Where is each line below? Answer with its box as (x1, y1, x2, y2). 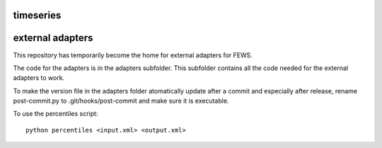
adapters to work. (13, 74, 65, 82)
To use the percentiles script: (13, 110, 98, 118)
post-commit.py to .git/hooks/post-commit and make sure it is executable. (13, 96, 229, 106)
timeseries (13, 9, 62, 21)
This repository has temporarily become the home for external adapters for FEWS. (13, 50, 253, 59)
